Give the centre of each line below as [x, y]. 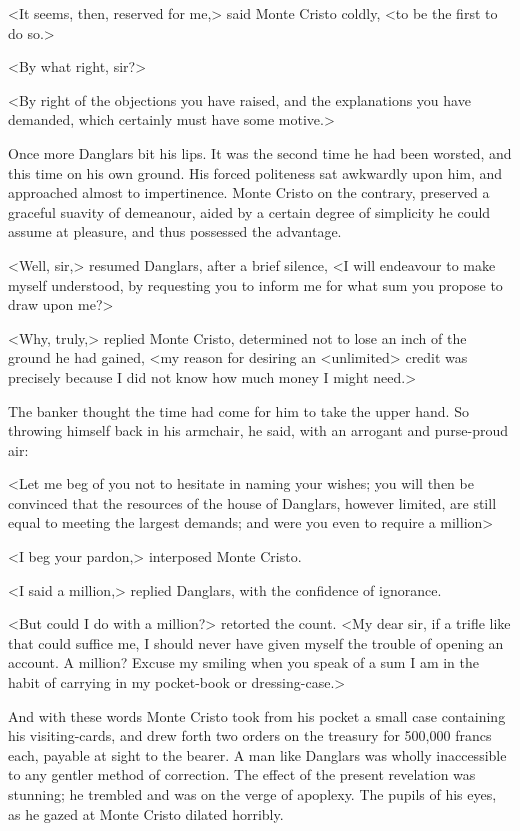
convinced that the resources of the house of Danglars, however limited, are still [252, 502]
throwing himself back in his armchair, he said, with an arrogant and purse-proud [258, 430]
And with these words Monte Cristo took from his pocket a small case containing [257, 715]
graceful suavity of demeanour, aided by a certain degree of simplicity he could [249, 211]
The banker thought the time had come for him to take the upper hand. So [238, 410]
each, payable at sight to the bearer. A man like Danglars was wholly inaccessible [257, 754]
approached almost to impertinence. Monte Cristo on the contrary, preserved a [249, 192]
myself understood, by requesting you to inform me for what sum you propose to [255, 284]
